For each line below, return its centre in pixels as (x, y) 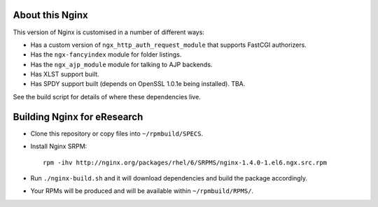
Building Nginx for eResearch (78, 116)
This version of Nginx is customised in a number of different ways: (108, 32)
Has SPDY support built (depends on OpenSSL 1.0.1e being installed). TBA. (138, 84)
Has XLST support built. (65, 74)
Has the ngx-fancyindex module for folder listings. (106, 55)
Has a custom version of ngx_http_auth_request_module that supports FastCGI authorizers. (169, 45)
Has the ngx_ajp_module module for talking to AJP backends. (121, 64)
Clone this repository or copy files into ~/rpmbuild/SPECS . (117, 134)
